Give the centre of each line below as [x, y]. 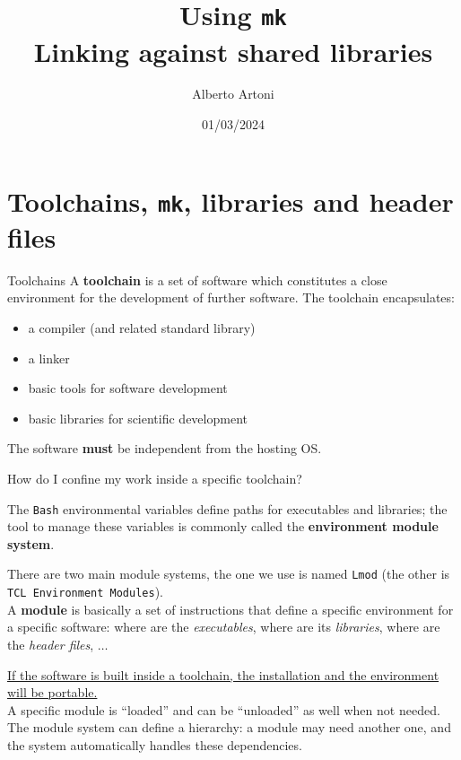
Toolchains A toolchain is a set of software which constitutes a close [197, 280]
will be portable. [52, 692]
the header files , [51, 644]
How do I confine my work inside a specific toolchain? [155, 479]
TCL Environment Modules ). [85, 592]
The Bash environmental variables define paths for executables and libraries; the [227, 508]
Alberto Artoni [233, 94]
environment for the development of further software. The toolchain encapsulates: [231, 297]
